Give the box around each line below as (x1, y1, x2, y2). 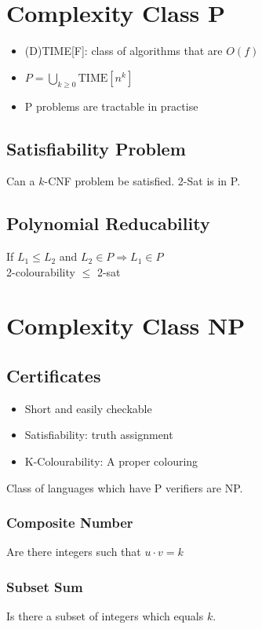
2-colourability (6, 263, 75, 280)
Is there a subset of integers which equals (6, 608, 204, 624)
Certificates (6, 364, 101, 388)
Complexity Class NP (6, 309, 246, 342)
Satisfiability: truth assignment (24, 426, 173, 443)
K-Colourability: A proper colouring (24, 453, 198, 470)
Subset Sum (6, 576, 83, 596)
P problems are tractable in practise (24, 97, 198, 114)
